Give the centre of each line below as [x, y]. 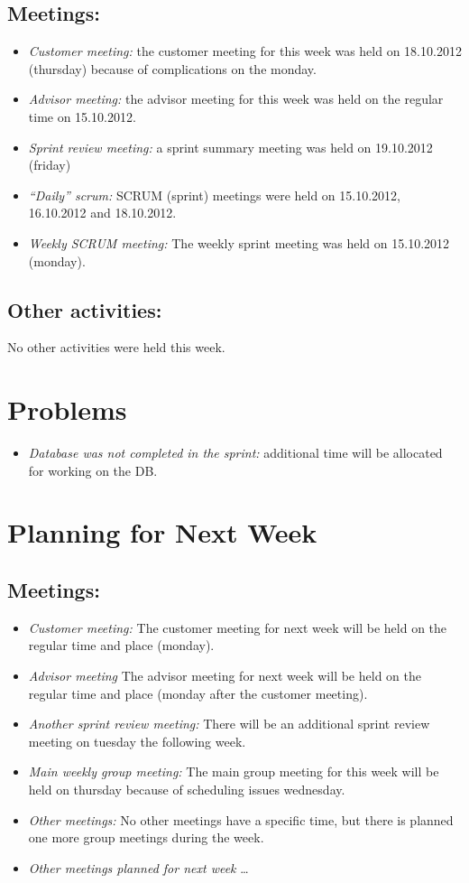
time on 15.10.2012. [82, 116]
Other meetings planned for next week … [138, 867]
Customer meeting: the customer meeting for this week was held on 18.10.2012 [245, 51]
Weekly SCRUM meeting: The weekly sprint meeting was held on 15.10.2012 [239, 242]
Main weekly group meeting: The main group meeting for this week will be [234, 771]
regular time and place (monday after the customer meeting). [198, 693]
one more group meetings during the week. [146, 837]
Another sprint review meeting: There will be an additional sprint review [229, 724]
